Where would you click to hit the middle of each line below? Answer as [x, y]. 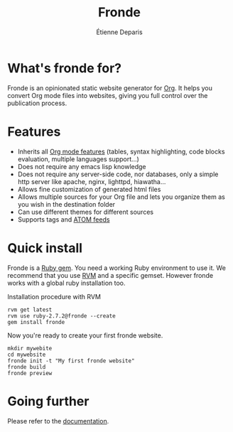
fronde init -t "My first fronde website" [71, 361]
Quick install [45, 248]
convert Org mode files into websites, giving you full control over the [108, 95]
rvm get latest [30, 310]
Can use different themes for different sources [86, 212]
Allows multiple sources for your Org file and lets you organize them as [121, 197]
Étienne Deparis [119, 32]
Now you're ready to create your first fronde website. [85, 335]
